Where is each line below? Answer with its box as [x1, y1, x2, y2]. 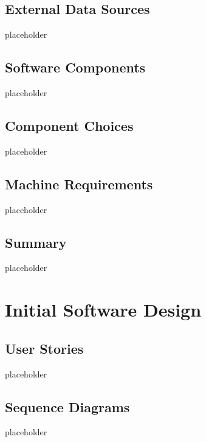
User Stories [5, 339, 84, 357]
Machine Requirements [5, 174, 153, 193]
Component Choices [5, 116, 134, 135]
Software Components [5, 58, 146, 77]
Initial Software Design [5, 297, 202, 322]
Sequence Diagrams [5, 397, 130, 416]
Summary [5, 233, 67, 251]
